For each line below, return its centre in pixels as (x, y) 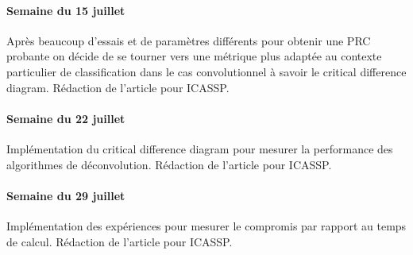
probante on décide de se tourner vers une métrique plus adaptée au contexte (194, 56)
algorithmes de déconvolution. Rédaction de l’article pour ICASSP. (169, 164)
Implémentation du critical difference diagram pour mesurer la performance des (200, 148)
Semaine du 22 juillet (66, 118)
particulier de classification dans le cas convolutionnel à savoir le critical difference (206, 71)
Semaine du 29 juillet (66, 195)
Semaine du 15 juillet (66, 10)
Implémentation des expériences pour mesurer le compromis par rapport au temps (206, 225)
